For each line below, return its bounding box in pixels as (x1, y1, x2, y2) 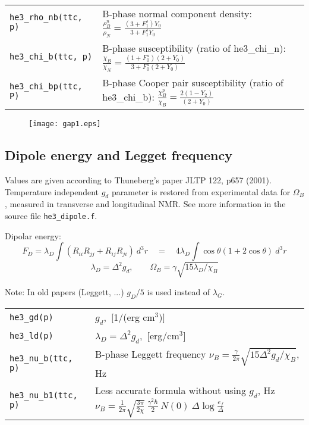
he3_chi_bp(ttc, (10, 81, 83, 91)
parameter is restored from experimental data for (111, 185, 291, 198)
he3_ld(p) (10, 331, 53, 341)
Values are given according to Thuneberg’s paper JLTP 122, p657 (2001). (5, 174, 272, 186)
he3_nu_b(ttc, (10, 354, 73, 364)
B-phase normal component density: (102, 7, 252, 20)
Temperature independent (5, 185, 99, 198)
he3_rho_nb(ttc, (10, 12, 83, 22)
